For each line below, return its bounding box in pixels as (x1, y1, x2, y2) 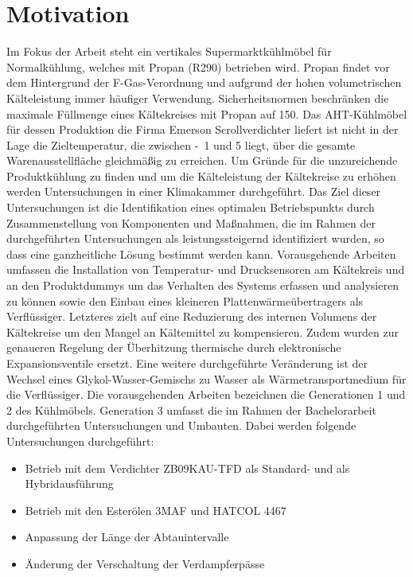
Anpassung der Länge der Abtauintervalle (25, 528, 229, 545)
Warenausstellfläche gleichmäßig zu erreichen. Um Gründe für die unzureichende (6, 152, 398, 169)
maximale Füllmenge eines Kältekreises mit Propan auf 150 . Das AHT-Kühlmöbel (6, 105, 407, 122)
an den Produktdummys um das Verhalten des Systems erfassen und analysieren (6, 277, 399, 294)
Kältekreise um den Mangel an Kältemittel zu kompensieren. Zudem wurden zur (6, 323, 399, 340)
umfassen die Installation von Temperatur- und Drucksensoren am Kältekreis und (6, 261, 405, 278)
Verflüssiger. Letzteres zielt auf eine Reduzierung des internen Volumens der (6, 308, 377, 325)
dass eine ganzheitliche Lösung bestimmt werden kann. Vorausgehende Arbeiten (6, 245, 396, 262)
